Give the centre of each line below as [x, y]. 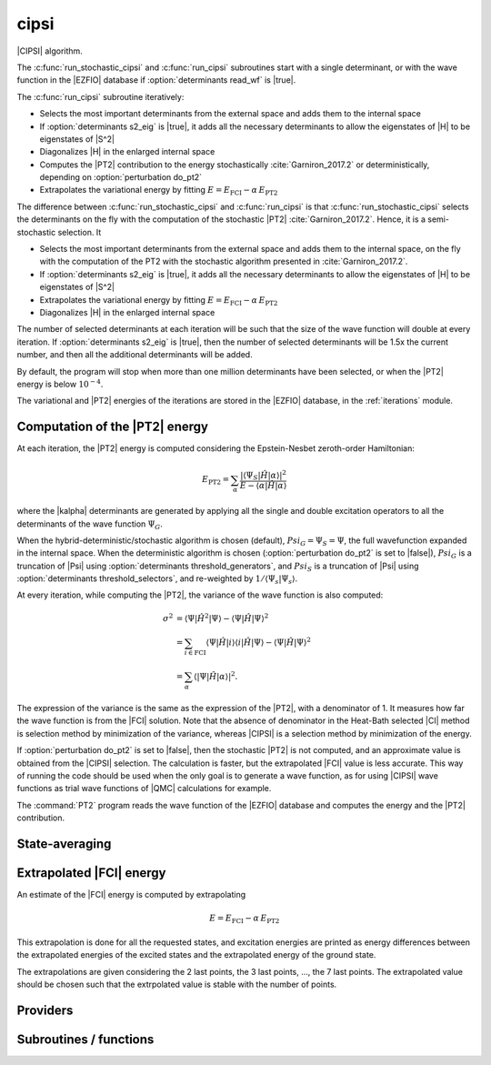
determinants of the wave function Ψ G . [90, 525]
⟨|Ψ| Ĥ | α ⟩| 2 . [216, 676]
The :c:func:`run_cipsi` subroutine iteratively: [100, 96]
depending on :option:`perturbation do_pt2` [121, 177]
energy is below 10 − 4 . [60, 383]
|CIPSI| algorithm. [50, 51]
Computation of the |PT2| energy [113, 427]
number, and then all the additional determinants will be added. [135, 355]
